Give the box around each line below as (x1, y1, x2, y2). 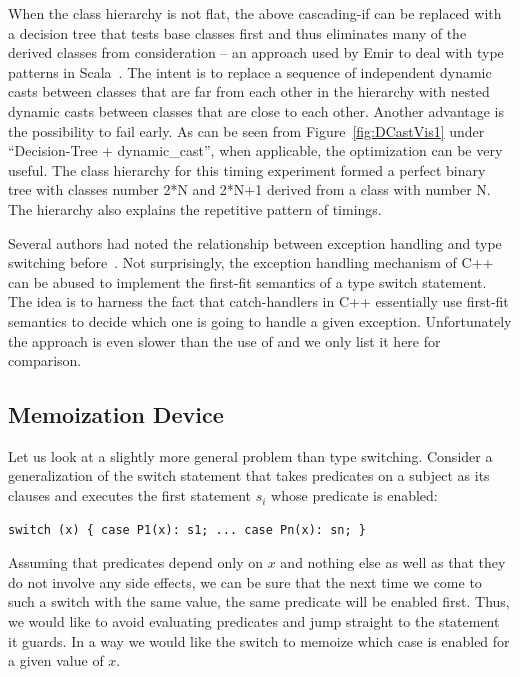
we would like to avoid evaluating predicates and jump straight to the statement (8, 611, 500, 632)
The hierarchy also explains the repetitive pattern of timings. (8, 198, 382, 219)
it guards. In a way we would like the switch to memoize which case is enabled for (8, 630, 510, 651)
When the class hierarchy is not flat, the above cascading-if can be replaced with (8, 3, 502, 23)
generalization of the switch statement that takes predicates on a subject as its (8, 465, 490, 486)
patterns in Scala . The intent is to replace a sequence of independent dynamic (8, 61, 492, 82)
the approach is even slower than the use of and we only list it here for (8, 330, 441, 351)
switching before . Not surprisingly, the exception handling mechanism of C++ (8, 252, 494, 273)
